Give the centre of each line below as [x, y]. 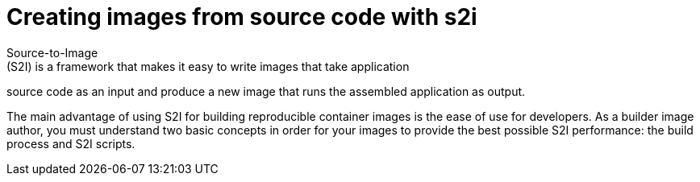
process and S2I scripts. [71, 143]
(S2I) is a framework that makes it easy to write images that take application [208, 66]
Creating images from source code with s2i [242, 17]
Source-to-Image [52, 52]
